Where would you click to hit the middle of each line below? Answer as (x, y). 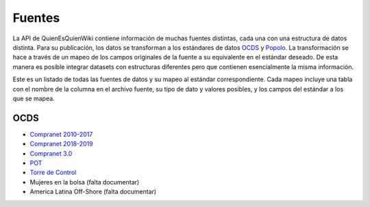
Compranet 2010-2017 (61, 134)
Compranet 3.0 (51, 153)
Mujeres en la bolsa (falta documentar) (85, 182)
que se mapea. (34, 98)
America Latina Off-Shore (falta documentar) (93, 192)
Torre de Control (53, 172)
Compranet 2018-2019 (61, 144)
